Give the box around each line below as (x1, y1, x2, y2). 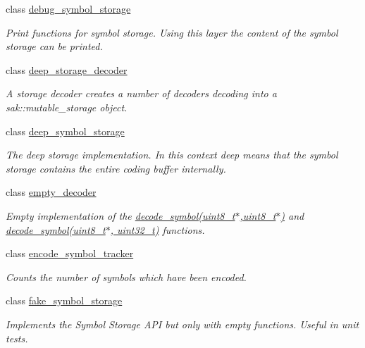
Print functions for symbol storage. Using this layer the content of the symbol (6, 25, 338, 39)
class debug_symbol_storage (6, 1, 131, 15)
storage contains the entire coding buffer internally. (6, 161, 226, 175)
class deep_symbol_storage (6, 123, 125, 138)
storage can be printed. (6, 39, 103, 54)
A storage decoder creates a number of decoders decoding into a (6, 86, 277, 101)
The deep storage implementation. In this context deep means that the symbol (6, 147, 338, 162)
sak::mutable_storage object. (6, 99, 128, 114)
